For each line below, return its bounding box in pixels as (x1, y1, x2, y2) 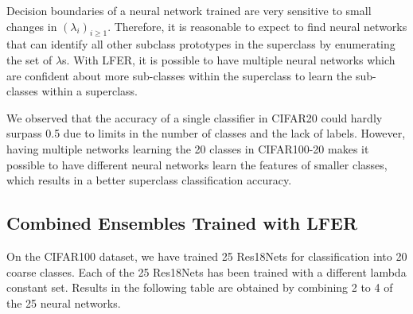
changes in (6, 17, 57, 34)
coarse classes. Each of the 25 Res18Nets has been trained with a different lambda (6, 263, 407, 280)
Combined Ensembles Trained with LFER (6, 211, 357, 235)
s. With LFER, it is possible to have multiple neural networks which (62, 51, 395, 68)
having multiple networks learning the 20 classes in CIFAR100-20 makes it (6, 140, 369, 157)
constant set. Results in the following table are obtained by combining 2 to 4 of (6, 279, 393, 296)
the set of (6, 51, 53, 68)
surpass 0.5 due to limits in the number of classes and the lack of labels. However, (6, 125, 406, 141)
